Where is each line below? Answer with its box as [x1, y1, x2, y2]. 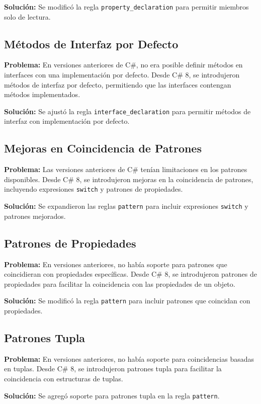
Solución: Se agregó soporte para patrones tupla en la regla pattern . [4, 390, 220, 400]
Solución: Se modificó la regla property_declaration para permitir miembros [4, 2, 249, 12]
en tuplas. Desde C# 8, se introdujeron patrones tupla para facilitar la [4, 363, 222, 374]
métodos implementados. [4, 89, 80, 100]
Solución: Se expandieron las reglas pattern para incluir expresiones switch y [4, 201, 248, 211]
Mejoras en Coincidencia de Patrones [4, 140, 202, 156]
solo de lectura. [4, 11, 51, 22]
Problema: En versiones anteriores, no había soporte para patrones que [4, 259, 227, 269]
